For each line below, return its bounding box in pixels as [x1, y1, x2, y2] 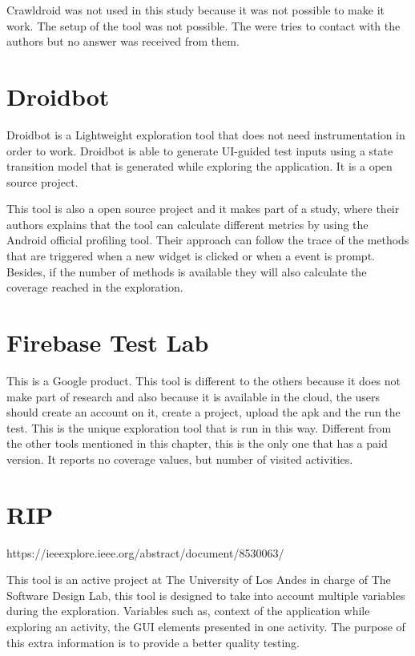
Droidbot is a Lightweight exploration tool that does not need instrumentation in [6, 126, 405, 143]
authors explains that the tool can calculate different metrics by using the [6, 215, 369, 232]
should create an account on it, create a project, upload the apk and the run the [6, 404, 401, 421]
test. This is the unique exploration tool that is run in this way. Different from [6, 419, 392, 436]
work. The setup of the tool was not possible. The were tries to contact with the [6, 17, 401, 34]
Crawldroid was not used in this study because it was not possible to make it [6, 2, 385, 18]
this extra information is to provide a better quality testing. [6, 634, 300, 650]
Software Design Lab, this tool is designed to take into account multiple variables [6, 586, 405, 603]
